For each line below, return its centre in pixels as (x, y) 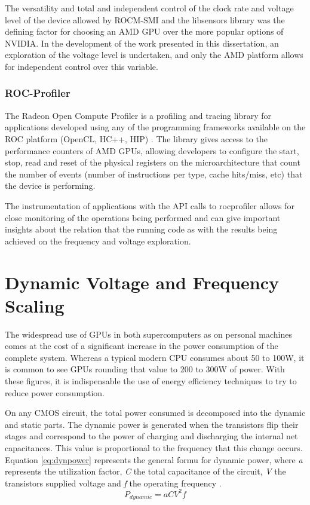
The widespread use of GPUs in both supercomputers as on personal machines (148, 334)
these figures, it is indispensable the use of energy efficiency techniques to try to (151, 381)
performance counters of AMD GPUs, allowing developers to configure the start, (152, 150)
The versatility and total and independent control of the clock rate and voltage (149, 8)
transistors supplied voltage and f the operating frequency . (113, 483)
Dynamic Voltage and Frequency (142, 282)
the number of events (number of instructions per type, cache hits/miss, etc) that (154, 174)
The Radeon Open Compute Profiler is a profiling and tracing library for (138, 115)
